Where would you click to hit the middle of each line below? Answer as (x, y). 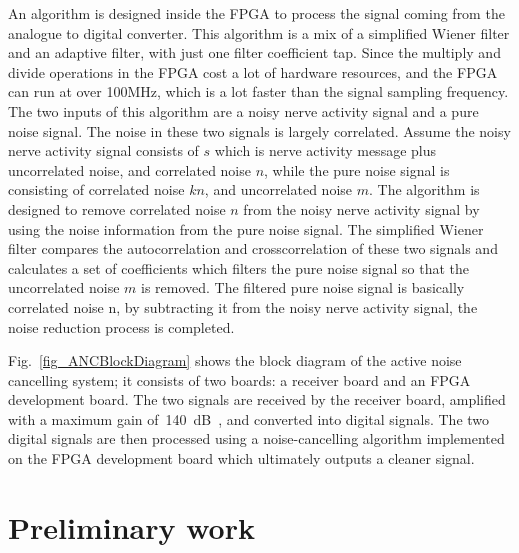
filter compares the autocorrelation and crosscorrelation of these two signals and (253, 248)
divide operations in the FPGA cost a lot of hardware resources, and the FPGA (253, 71)
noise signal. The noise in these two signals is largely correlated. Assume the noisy (259, 130)
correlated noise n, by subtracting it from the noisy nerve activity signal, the (243, 306)
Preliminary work (131, 526)
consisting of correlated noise (96, 189)
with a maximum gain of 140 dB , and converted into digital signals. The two (249, 418)
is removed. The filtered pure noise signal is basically (303, 287)
